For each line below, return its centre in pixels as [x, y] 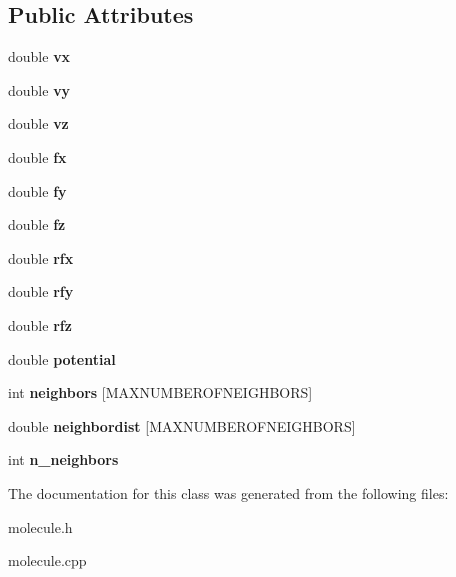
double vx [39, 56]
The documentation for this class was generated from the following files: [228, 492]
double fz [37, 224]
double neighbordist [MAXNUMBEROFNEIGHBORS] [182, 425]
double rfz [40, 324]
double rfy [41, 291]
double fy [37, 190]
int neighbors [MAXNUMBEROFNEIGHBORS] [160, 392]
